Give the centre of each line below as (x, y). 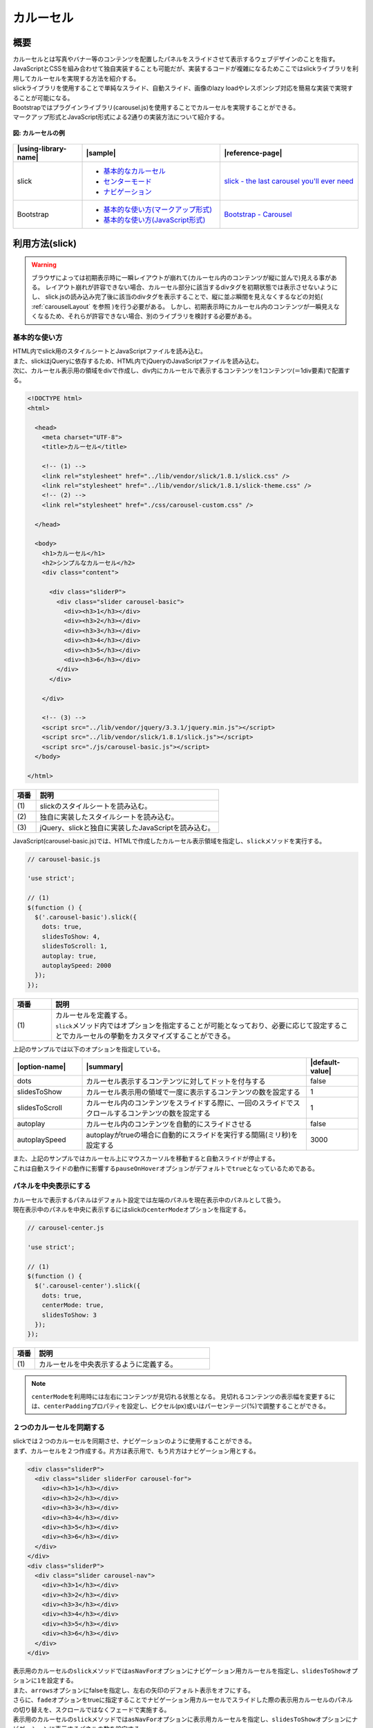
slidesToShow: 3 (69, 1315)
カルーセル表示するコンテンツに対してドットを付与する (176, 1082)
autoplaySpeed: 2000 (77, 965)
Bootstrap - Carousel (258, 214)
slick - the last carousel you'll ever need (289, 181)
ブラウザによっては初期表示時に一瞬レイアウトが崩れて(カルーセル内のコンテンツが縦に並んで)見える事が (181, 277)
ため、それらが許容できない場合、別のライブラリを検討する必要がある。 (152, 316)
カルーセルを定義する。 (94, 1015)
